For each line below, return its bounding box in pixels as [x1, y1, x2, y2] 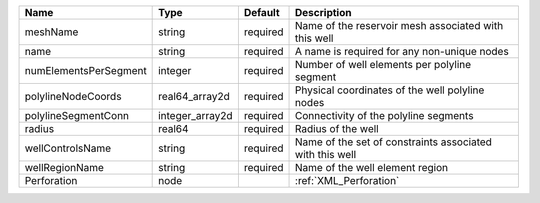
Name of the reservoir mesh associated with [295, 19, 504, 32]
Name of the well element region [295, 161, 449, 174]
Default [243, 6, 280, 19]
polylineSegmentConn [24, 109, 130, 122]
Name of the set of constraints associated [295, 135, 492, 149]
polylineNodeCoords [24, 90, 122, 103]
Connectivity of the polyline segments [295, 109, 474, 122]
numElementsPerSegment [24, 64, 147, 77]
